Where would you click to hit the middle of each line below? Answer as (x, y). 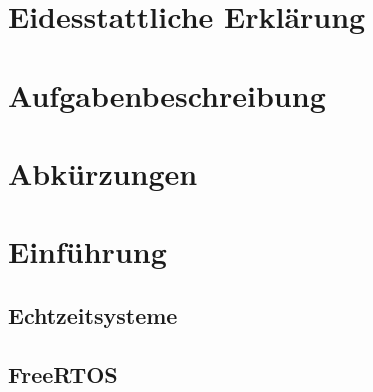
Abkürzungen (103, 172)
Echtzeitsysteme (93, 314)
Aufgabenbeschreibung (167, 94)
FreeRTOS (63, 373)
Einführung (87, 251)
